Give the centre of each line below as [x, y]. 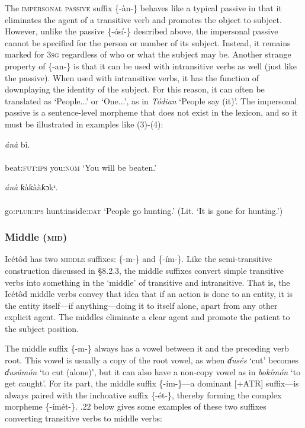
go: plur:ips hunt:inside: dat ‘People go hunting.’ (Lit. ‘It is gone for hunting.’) [144, 210]
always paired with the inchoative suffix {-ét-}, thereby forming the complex [143, 395]
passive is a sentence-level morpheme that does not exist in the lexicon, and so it [151, 112]
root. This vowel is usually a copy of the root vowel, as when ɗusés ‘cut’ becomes [152, 360]
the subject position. [42, 328]
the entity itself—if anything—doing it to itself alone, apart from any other [141, 305]
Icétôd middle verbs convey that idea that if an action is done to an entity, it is [149, 294]
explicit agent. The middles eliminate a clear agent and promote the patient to [147, 317]
